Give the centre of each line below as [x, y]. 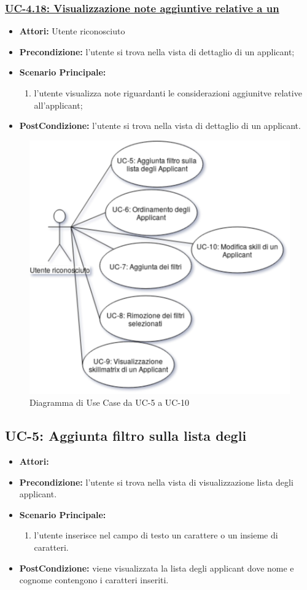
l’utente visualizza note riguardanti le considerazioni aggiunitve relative [168, 93]
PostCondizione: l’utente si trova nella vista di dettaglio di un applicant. [160, 126]
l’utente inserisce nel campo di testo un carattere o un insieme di [156, 535]
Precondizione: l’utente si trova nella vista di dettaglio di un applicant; [157, 51]
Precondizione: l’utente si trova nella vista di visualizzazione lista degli [156, 482]
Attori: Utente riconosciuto [72, 31]
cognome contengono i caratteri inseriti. [94, 580]
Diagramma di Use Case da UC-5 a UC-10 [110, 402]
